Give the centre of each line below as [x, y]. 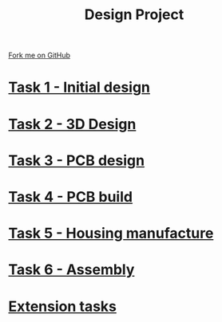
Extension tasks [63, 306]
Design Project [134, 15]
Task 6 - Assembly [71, 270]
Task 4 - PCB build [71, 196]
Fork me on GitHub [39, 55]
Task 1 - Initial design [79, 87]
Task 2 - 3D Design [72, 124]
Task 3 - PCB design [77, 160]
